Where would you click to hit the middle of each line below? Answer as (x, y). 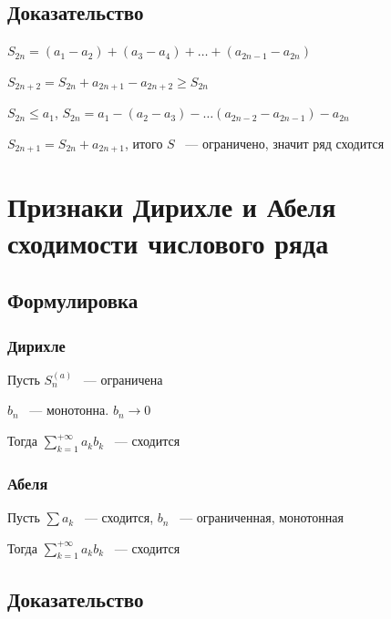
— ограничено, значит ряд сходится (285, 143)
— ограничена (123, 379)
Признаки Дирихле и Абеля (172, 206)
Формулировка (73, 300)
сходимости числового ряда (168, 242)
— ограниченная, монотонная (262, 517)
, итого (144, 143)
